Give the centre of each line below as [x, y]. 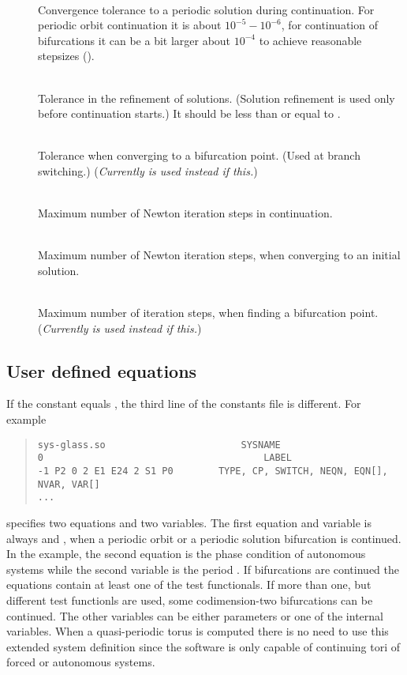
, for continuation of [329, 25]
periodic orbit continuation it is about [130, 25]
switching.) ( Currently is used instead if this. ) [148, 170]
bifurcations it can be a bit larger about [134, 40]
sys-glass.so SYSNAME [159, 445]
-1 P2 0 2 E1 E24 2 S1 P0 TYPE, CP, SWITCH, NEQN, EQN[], [213, 471]
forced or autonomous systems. [81, 662]
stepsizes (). [66, 56]
